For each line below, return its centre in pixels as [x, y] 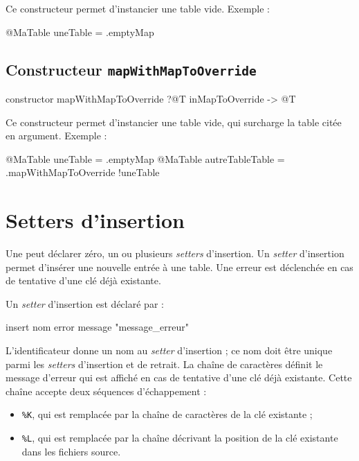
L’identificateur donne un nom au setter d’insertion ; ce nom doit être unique [169, 350]
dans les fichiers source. [71, 451]
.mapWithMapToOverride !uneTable [83, 172]
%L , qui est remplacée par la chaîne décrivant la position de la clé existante [180, 438]
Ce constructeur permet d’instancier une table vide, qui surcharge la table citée [174, 122]
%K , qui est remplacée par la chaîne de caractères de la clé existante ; [167, 414]
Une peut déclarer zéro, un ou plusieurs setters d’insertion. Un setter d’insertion [175, 253]
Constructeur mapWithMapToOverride [131, 69]
